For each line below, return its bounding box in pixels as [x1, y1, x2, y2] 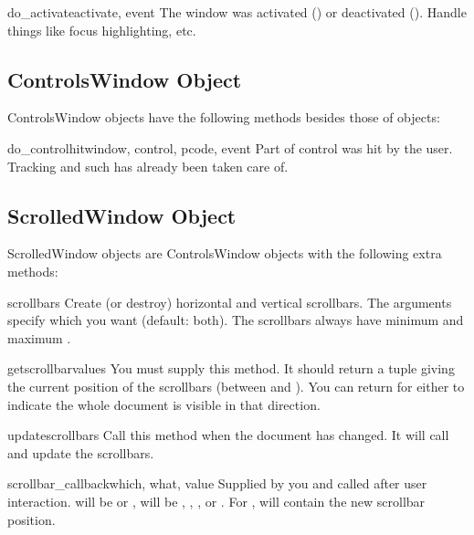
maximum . [7, 328, 71, 347]
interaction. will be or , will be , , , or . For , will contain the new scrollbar [7, 491, 426, 510]
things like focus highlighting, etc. [7, 20, 196, 39]
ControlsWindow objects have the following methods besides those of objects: [7, 108, 440, 127]
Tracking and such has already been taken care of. [7, 156, 289, 175]
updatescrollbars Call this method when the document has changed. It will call [7, 425, 449, 445]
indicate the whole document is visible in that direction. [7, 394, 321, 414]
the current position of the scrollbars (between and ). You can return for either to [7, 376, 465, 395]
